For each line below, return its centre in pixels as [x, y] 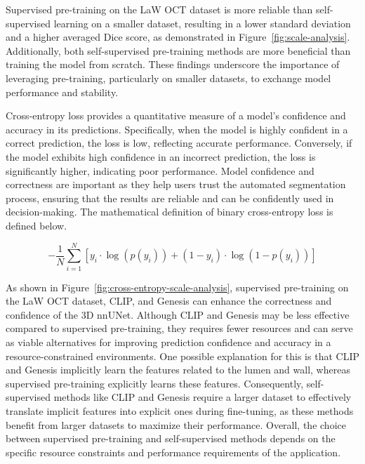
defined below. [36, 225]
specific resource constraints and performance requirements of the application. [173, 452]
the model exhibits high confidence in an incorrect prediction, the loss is [161, 156]
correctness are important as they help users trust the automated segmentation [176, 184]
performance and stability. [62, 92]
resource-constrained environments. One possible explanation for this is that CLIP [182, 356]
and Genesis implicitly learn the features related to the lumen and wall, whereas [178, 370]
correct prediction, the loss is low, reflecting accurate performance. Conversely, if [179, 143]
